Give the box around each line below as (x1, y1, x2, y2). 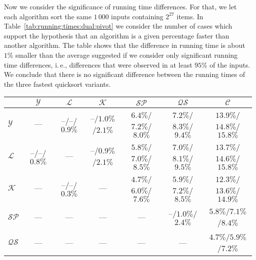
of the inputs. (209, 59, 250, 70)
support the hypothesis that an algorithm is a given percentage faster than (4, 30, 229, 40)
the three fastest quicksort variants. (4, 78, 111, 89)
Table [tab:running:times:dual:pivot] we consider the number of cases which (4, 21, 232, 31)
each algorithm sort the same (4, 11, 92, 21)
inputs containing (111, 11, 163, 21)
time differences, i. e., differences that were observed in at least (4, 59, 192, 70)
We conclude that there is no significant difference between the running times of (4, 69, 245, 79)
